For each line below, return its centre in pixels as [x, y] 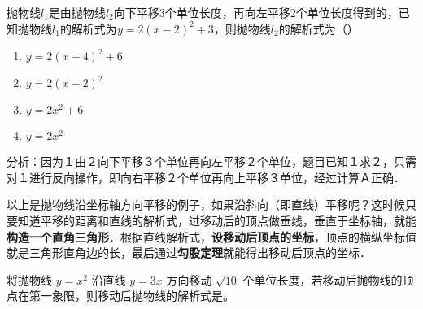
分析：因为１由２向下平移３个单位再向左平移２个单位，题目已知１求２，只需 [211, 161]
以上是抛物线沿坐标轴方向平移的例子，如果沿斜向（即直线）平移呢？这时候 [206, 205]
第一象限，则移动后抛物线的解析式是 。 [131, 296]
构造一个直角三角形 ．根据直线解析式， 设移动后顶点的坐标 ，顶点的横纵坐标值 [211, 236]
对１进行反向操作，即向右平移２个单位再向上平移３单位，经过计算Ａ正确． [206, 177]
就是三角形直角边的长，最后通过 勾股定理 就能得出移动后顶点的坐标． [189, 252]
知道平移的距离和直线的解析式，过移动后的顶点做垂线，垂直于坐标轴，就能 [217, 220]
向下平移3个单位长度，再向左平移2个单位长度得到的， [256, 12]
